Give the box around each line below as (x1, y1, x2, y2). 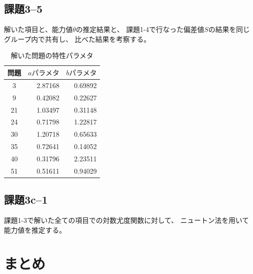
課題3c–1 (4, 192, 48, 207)
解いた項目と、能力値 (4, 24, 73, 34)
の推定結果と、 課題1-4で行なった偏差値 (76, 24, 204, 34)
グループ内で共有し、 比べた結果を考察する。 (4, 33, 151, 44)
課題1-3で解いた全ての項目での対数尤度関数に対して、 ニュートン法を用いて (4, 215, 249, 225)
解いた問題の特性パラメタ (10, 50, 94, 61)
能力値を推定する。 (4, 224, 66, 235)
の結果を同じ (208, 24, 250, 34)
